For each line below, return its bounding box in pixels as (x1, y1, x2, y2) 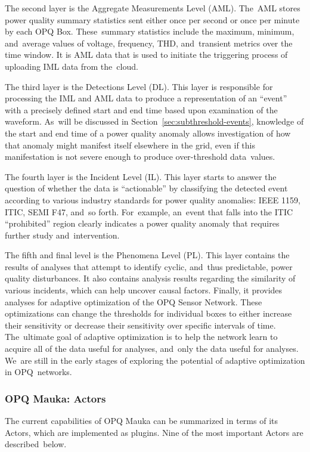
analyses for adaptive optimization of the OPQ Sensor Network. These (5, 295, 262, 308)
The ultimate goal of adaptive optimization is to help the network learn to (5, 330, 278, 343)
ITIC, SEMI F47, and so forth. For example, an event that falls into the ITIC (5, 205, 293, 218)
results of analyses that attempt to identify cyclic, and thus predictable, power (5, 260, 293, 273)
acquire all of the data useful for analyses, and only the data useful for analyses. (5, 342, 299, 355)
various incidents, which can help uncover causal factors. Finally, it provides (5, 284, 283, 296)
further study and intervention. (5, 228, 120, 241)
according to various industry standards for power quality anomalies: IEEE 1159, (5, 193, 300, 206)
